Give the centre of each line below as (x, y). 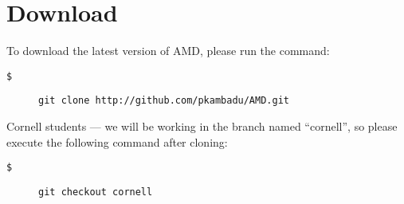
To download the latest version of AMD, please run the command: (168, 51)
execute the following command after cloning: (117, 141)
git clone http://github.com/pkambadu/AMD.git (164, 101)
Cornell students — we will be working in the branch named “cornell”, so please (202, 126)
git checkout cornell (96, 192)
